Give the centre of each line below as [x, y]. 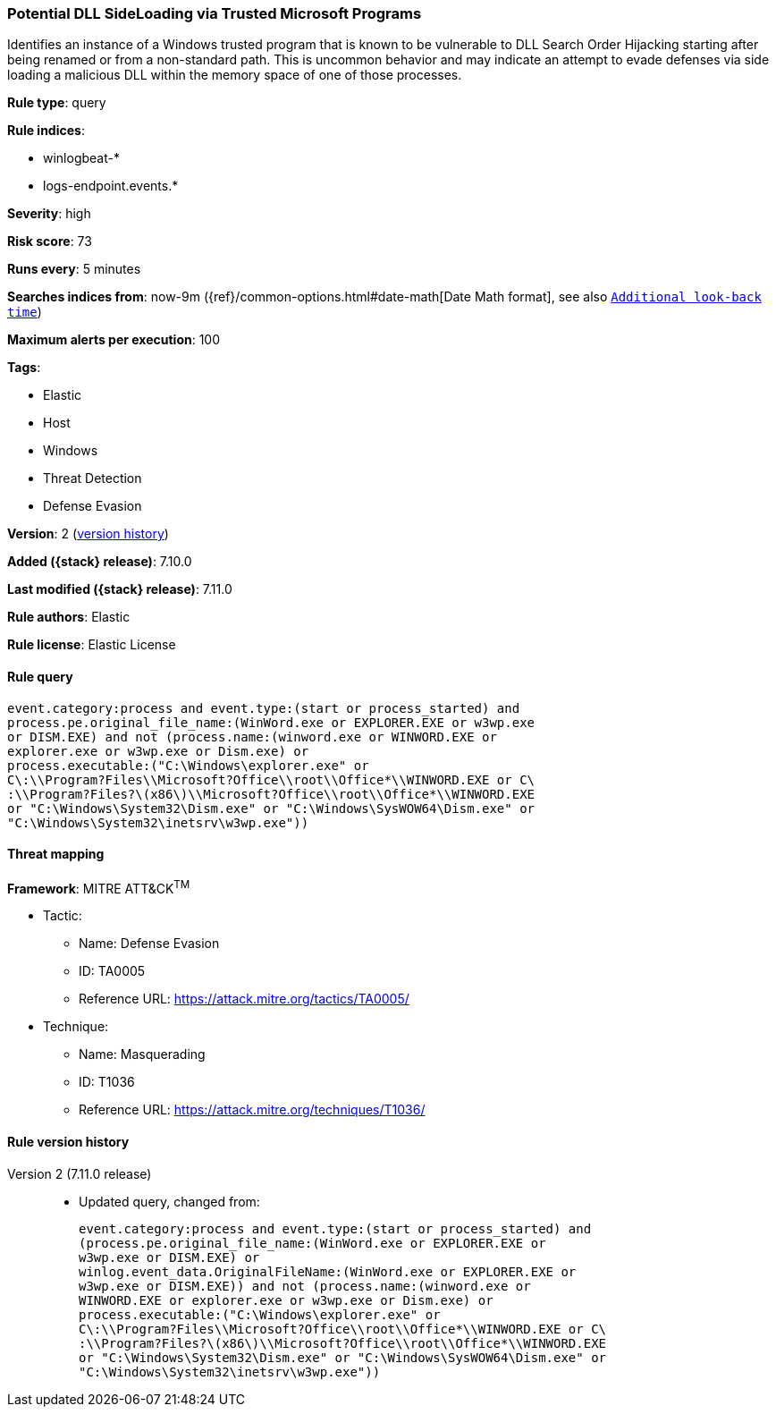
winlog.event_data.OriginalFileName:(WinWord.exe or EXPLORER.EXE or [328, 1271]
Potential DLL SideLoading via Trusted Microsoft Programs [215, 13]
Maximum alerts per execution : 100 [114, 340]
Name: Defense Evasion [149, 944]
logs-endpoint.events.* [111, 186]
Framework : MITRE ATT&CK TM [99, 887]
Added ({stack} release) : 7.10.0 [100, 562]
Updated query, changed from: [169, 1201]
